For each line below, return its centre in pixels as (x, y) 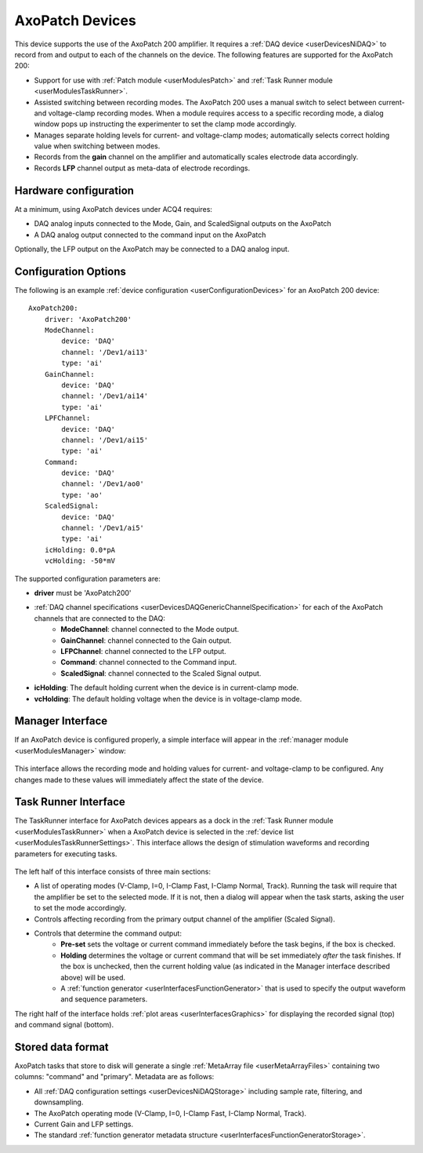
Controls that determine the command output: (108, 933)
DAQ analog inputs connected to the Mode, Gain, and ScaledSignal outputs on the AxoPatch (183, 224)
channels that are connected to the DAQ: (100, 618)
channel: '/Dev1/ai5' (103, 528)
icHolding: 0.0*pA (80, 550)
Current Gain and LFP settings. (83, 1124)
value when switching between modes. (97, 146)
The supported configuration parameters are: (87, 578)
